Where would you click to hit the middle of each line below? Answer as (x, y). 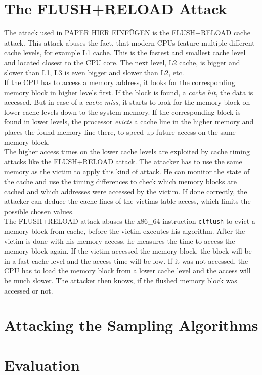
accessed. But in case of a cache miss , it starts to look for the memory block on (127, 102)
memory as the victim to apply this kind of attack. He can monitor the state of (127, 171)
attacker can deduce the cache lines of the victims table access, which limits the (127, 201)
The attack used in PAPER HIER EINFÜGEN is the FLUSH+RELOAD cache (127, 33)
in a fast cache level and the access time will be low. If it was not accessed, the (126, 260)
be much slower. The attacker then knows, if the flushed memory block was (121, 281)
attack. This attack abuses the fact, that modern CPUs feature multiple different (129, 42)
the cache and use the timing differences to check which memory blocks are (120, 181)
